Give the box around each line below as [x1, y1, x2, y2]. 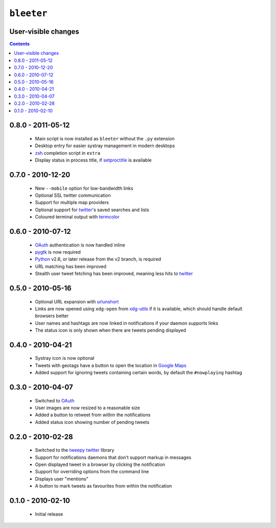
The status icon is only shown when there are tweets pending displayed [35, 327, 187, 333]
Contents [9, 41, 30, 47]
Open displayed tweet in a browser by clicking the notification [35, 461, 166, 468]
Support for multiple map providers [35, 199, 109, 206]
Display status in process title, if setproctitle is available [35, 157, 152, 164]
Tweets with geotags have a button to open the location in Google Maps [35, 362, 187, 369]
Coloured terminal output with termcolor [35, 214, 120, 220]
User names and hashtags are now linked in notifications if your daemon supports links [35, 320, 218, 326]
